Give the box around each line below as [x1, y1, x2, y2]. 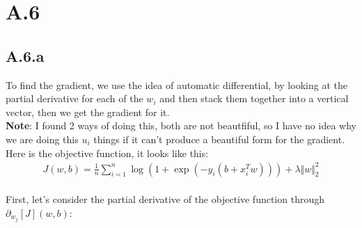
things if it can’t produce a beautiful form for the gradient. [93, 131, 345, 146]
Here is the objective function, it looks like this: [6, 145, 209, 160]
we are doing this [6, 131, 79, 146]
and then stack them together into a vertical [159, 91, 349, 106]
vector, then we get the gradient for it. [6, 104, 170, 119]
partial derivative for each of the [6, 91, 143, 106]
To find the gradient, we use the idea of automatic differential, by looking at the [6, 77, 347, 92]
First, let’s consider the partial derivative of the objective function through [6, 192, 324, 206]
